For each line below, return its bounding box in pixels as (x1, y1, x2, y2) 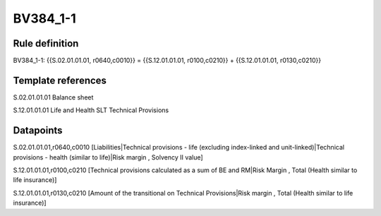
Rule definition (13, 37, 79, 49)
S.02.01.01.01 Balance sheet (13, 92, 94, 102)
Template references (13, 74, 107, 86)
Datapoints (13, 124, 63, 137)
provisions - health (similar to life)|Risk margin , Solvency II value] (13, 152, 204, 162)
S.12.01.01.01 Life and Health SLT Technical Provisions (13, 106, 169, 114)
